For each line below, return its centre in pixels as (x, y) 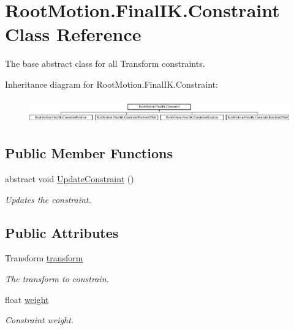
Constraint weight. (40, 320)
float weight (27, 299)
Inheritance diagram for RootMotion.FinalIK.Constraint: (111, 84)
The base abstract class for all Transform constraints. (105, 63)
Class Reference (73, 34)
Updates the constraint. (48, 199)
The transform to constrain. (57, 279)
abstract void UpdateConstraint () (70, 179)
